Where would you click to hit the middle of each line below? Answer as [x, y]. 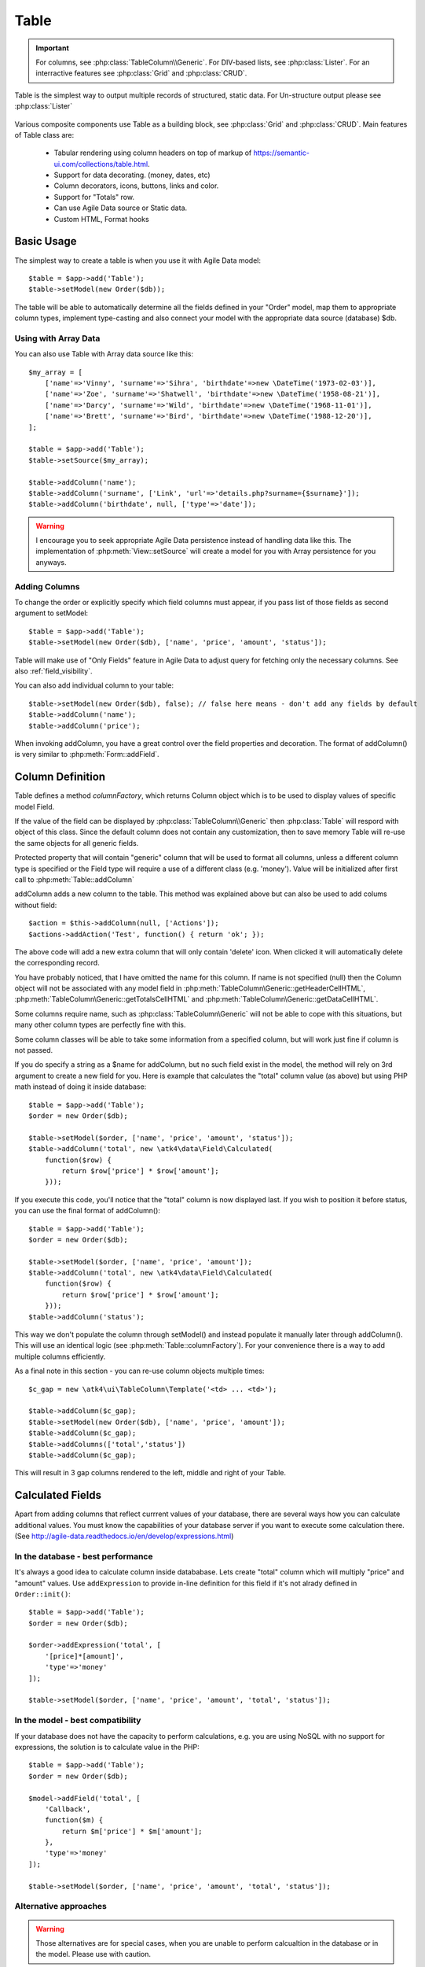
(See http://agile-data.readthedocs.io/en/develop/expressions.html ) [124, 1536]
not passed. [34, 1050]
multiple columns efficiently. [60, 1356]
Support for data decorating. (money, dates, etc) [132, 175]
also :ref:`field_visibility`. [53, 671]
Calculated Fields [58, 1495]
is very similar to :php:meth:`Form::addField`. [87, 755]
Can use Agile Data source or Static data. [121, 208]
